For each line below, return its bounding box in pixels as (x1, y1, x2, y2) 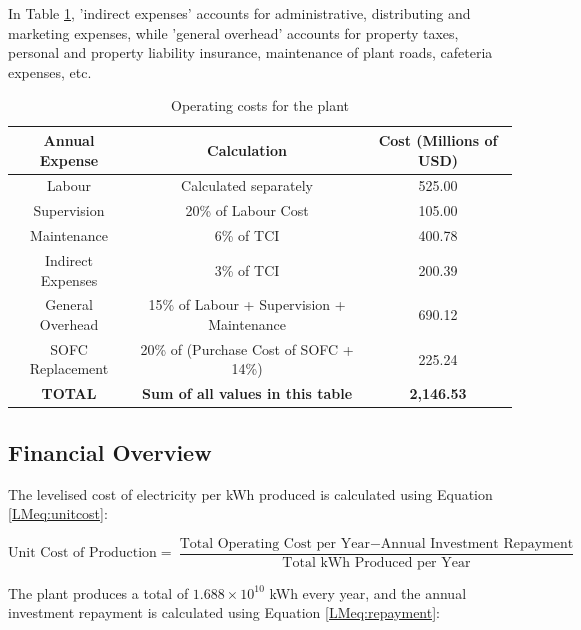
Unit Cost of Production (8, 546, 157, 561)
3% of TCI (214, 259, 280, 280)
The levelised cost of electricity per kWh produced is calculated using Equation (8, 483, 493, 504)
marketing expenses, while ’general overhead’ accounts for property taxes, (8, 22, 459, 43)
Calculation (207, 139, 288, 160)
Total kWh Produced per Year (282, 555, 471, 570)
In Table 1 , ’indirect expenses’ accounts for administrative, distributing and (8, 3, 471, 23)
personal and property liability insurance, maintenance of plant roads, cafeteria (8, 42, 493, 63)
